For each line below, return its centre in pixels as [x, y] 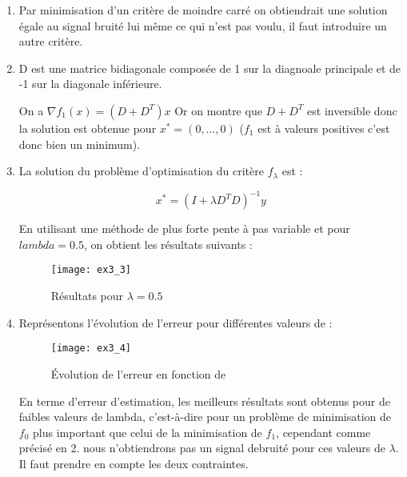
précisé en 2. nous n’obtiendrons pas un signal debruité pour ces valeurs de [202, 448]
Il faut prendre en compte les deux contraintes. [134, 463]
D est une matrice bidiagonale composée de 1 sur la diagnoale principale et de [210, 68]
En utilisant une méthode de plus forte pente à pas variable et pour [184, 228]
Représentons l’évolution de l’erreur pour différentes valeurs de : [176, 322]
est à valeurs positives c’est [324, 128]
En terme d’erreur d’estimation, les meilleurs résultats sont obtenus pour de [204, 401]
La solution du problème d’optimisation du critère [141, 171]
